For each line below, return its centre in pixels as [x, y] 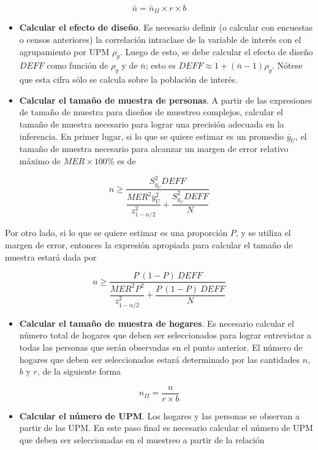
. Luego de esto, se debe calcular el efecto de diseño [216, 51]
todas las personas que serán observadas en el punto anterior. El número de [161, 347]
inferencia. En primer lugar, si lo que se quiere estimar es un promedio [152, 136]
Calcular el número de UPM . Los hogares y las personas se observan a [160, 415]
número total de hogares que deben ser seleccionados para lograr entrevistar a [165, 335]
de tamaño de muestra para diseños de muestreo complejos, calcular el [151, 112]
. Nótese [287, 65]
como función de [78, 65]
